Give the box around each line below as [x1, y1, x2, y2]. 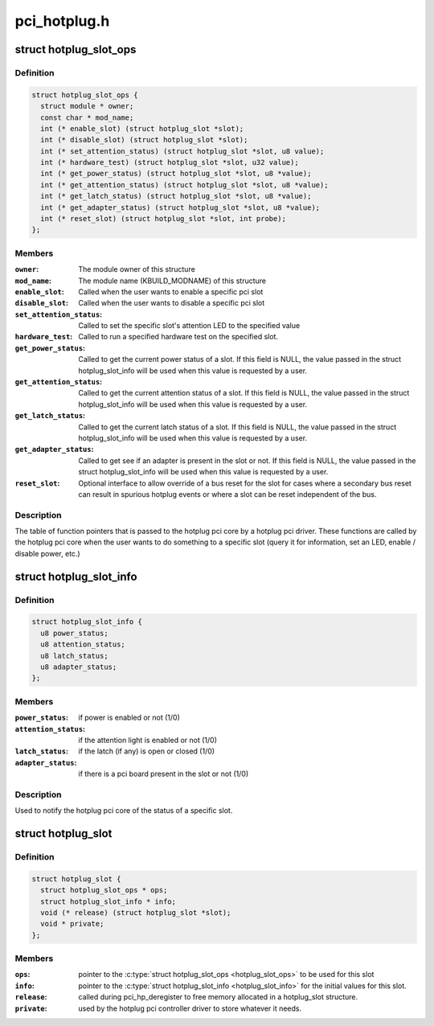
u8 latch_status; [40, 651, 108, 660]
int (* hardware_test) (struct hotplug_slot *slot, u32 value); [40, 158, 299, 167]
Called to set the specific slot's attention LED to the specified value [78, 321, 301, 330]
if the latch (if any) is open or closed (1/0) [78, 746, 215, 756]
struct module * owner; [40, 101, 134, 111]
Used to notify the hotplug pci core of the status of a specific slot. [14, 806, 233, 815]
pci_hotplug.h [14, 12, 110, 30]
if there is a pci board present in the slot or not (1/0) [78, 769, 249, 779]
